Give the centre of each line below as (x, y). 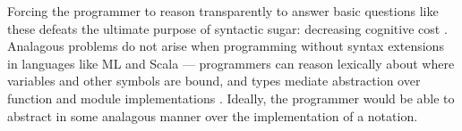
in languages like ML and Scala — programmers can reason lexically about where (231, 63)
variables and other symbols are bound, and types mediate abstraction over (214, 81)
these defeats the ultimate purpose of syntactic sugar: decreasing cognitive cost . (227, 28)
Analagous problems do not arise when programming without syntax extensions (226, 46)
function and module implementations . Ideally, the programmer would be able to (231, 98)
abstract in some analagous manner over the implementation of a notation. (213, 115)
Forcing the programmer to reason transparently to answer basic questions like (223, 11)
